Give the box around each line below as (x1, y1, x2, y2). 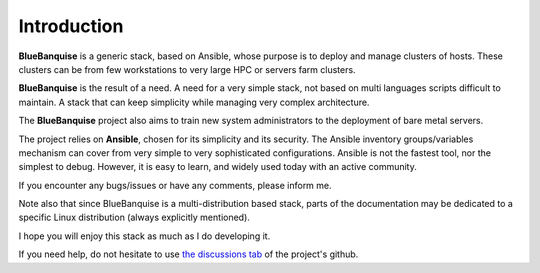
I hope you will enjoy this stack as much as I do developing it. (18, 230, 271, 242)
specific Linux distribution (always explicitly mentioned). (18, 211, 250, 224)
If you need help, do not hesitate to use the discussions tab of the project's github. (18, 248, 359, 260)
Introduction (18, 15, 124, 37)
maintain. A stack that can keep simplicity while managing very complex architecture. (18, 96, 370, 108)
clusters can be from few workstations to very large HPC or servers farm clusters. (18, 63, 356, 75)
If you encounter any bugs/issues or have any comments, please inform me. (18, 179, 332, 191)
